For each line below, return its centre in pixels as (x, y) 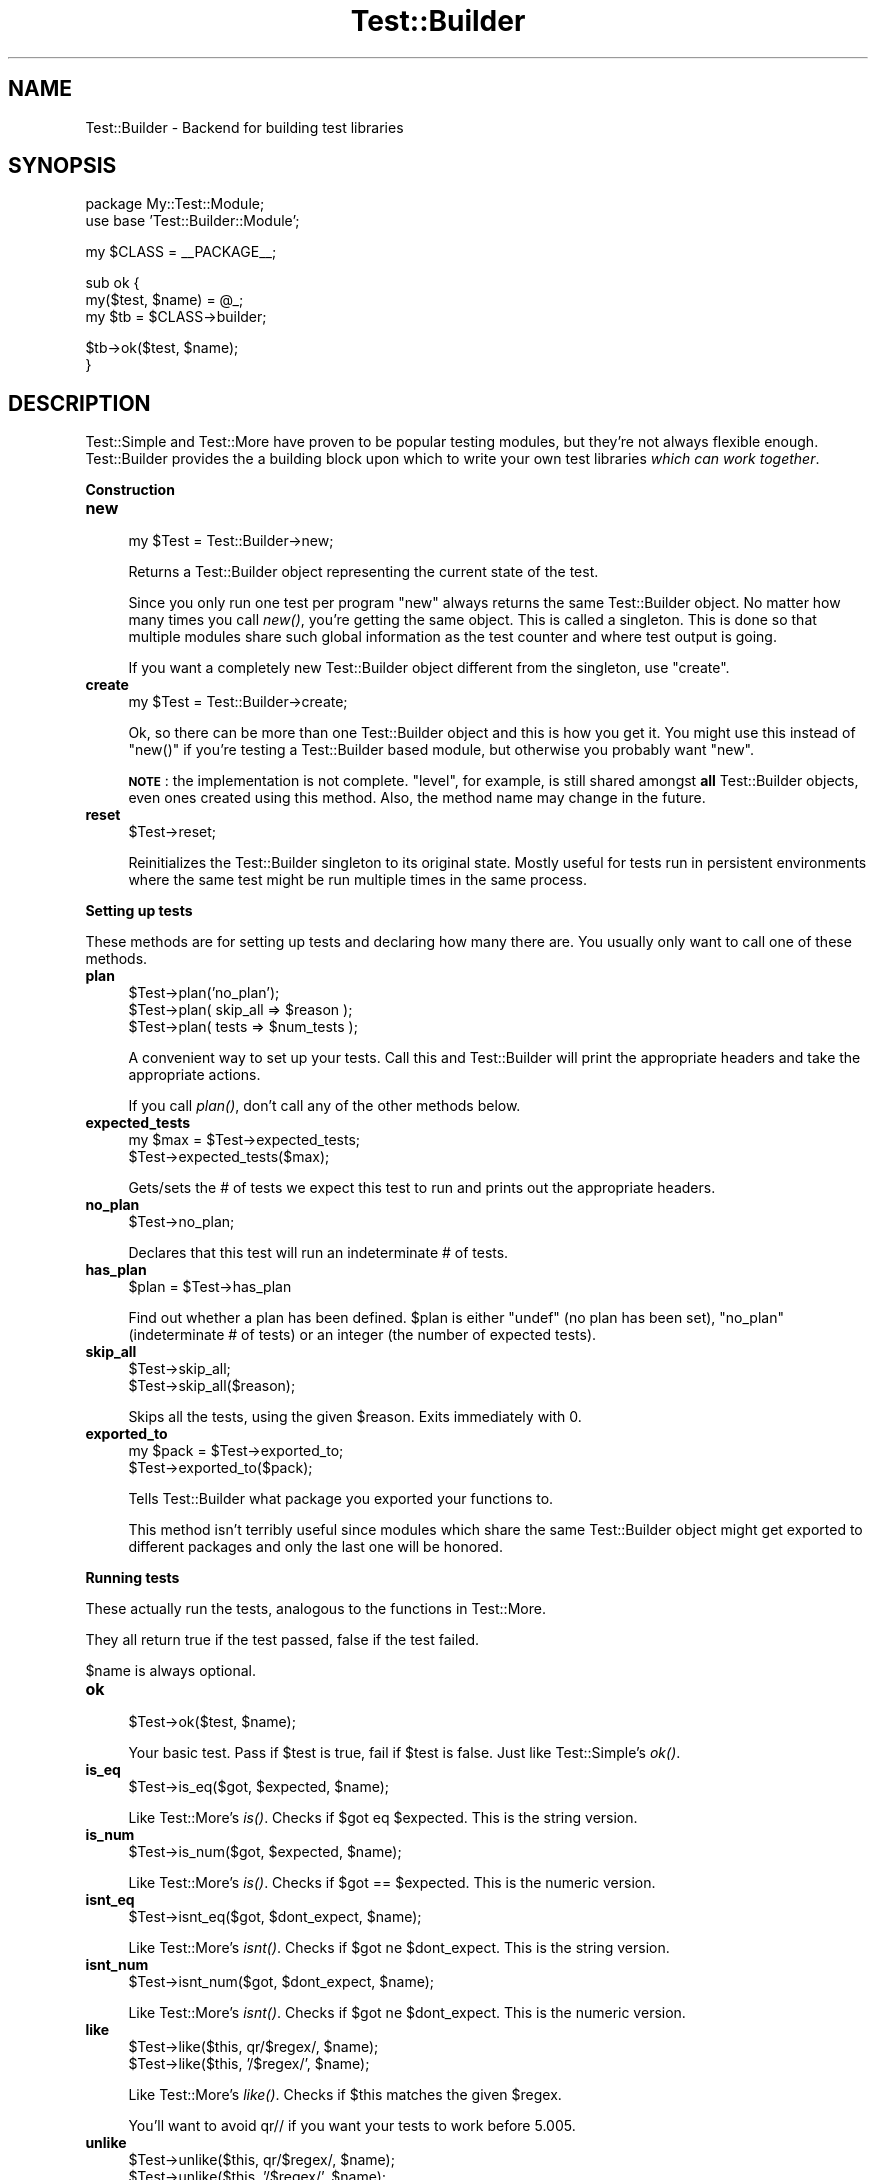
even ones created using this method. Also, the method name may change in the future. (417, 798)
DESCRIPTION (79, 403)
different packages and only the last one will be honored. (315, 1547)
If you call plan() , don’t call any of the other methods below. (324, 1106)
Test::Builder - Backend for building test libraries (244, 127)
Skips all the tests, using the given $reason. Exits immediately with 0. (355, 1417)
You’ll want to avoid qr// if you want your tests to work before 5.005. (352, 2126)
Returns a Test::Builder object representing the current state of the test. (363, 572)
